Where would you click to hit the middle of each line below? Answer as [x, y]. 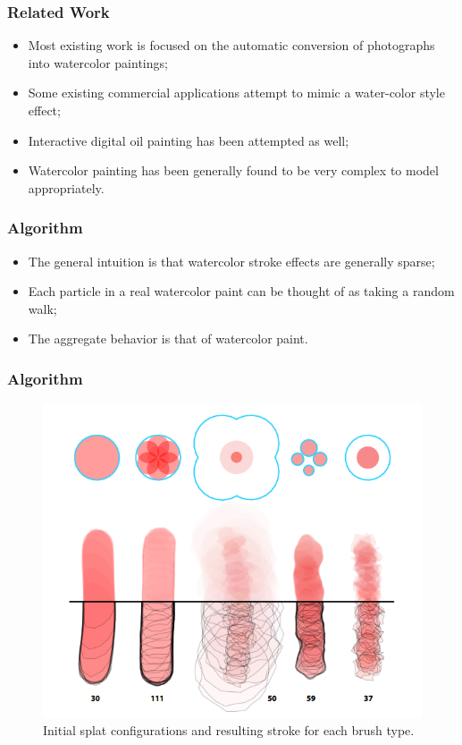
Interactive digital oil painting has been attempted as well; [189, 140]
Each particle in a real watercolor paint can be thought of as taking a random [241, 291]
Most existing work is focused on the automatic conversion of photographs [231, 45]
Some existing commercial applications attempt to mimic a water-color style [236, 93]
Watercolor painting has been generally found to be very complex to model [233, 170]
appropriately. [66, 187]
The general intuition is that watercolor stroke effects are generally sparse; [231, 261]
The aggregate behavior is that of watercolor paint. [168, 339]
